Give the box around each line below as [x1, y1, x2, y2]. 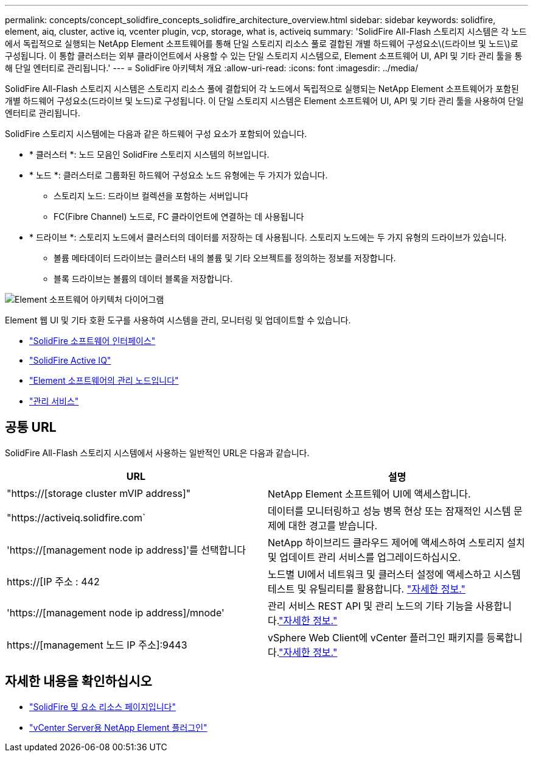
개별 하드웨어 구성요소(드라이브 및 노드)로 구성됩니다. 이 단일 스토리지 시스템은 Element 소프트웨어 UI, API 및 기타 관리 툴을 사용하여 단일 [5, 96, 524, 106]
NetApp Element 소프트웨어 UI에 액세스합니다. [268, 487, 471, 500]
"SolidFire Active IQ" [29, 355, 111, 365]
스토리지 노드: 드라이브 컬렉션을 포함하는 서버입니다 [54, 191, 248, 201]
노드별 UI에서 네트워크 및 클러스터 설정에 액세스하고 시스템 [268, 568, 521, 580]
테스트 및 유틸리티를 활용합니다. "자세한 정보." [268, 582, 466, 595]
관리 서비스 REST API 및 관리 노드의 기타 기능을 [268, 599, 473, 612]
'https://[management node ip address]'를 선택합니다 [7, 543, 246, 556]
